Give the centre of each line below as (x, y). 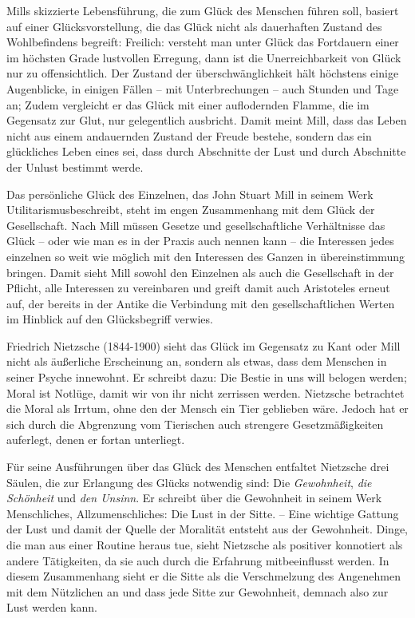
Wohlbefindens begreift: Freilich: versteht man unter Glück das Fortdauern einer (203, 42)
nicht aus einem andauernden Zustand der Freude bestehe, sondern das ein (189, 135)
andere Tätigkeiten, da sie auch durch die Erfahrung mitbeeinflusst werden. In (198, 560)
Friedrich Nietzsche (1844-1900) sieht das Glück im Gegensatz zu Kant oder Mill (204, 345)
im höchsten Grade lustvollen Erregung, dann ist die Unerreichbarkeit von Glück (204, 57)
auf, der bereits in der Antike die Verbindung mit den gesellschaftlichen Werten (201, 303)
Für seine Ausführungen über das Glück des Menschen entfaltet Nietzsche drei (198, 467)
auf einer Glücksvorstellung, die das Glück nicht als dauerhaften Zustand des (194, 26)
